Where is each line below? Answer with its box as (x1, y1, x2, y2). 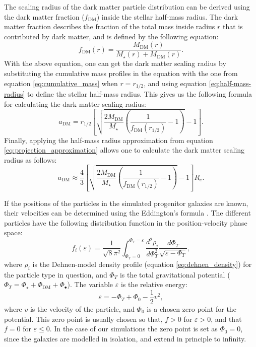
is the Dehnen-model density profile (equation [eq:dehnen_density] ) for (32, 258, 252, 269)
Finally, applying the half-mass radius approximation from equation (4, 134, 213, 145)
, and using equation (144, 78, 207, 88)
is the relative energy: (120, 279, 187, 290)
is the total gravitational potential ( (119, 269, 230, 280)
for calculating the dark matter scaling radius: (4, 98, 146, 109)
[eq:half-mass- (209, 78, 251, 88)
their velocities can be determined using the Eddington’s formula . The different (4, 207, 251, 218)
